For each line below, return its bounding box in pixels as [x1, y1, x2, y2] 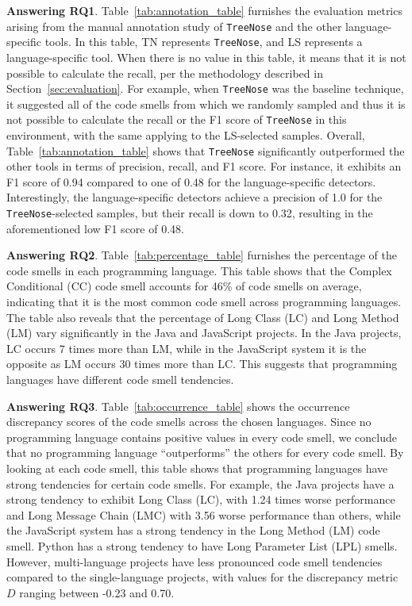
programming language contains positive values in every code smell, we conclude [6, 428, 397, 445]
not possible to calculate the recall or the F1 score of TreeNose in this [6, 111, 347, 128]
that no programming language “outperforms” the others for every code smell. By [6, 444, 404, 461]
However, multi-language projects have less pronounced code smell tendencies [6, 553, 383, 570]
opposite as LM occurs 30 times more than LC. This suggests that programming [6, 355, 398, 372]
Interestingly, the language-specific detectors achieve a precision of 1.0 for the [6, 189, 383, 205]
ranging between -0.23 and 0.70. [19, 584, 175, 600]
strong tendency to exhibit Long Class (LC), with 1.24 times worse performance [6, 491, 395, 508]
